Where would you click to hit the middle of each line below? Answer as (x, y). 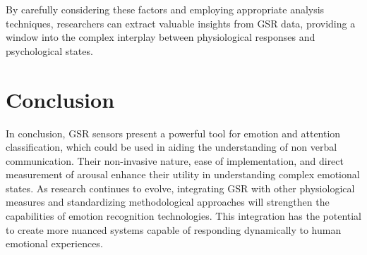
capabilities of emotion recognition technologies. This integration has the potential (184, 216)
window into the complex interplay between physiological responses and (161, 37)
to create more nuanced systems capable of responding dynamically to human (174, 229)
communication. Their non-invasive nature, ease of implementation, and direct (175, 160)
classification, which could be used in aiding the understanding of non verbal (172, 147)
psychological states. (49, 50)
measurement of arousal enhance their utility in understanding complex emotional (183, 174)
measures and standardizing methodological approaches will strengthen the (168, 202)
